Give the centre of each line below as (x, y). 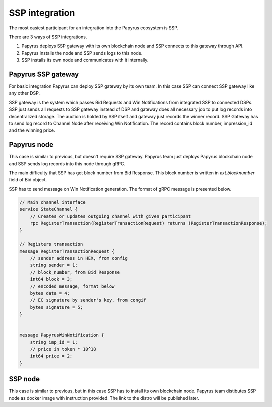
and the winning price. (32, 130)
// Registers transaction (51, 244)
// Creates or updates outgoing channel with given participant (111, 216)
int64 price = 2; (51, 356)
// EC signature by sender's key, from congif (88, 300)
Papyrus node (31, 145)
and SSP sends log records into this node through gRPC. (67, 164)
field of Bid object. (28, 180)
